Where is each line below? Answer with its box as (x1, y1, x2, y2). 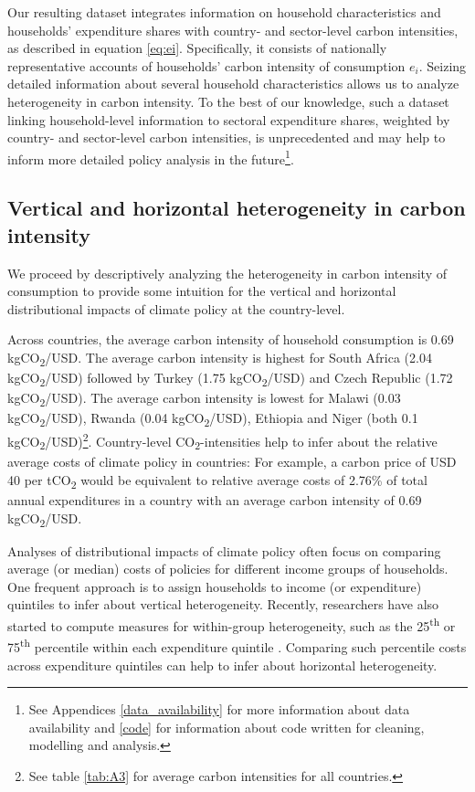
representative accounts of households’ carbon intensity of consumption (7, 56, 406, 75)
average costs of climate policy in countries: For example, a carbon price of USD (7, 452, 457, 471)
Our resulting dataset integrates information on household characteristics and (7, 3, 441, 21)
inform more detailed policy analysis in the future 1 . (7, 146, 294, 168)
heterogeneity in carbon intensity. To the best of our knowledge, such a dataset (7, 91, 449, 111)
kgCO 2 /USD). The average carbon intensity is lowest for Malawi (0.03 (7, 388, 401, 410)
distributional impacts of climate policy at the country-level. (7, 299, 345, 318)
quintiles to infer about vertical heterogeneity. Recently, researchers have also (7, 595, 439, 614)
